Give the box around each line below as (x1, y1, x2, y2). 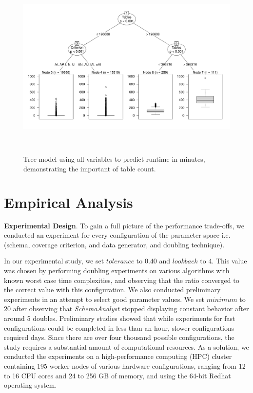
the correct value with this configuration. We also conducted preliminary (4, 284, 221, 295)
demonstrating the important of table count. (23, 163, 156, 173)
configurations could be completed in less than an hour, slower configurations (4, 322, 234, 333)
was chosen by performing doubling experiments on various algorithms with (4, 265, 230, 275)
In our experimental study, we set (4, 256, 104, 266)
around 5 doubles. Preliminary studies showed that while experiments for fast (4, 313, 235, 323)
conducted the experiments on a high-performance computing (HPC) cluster (4, 351, 232, 361)
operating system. (4, 380, 57, 390)
